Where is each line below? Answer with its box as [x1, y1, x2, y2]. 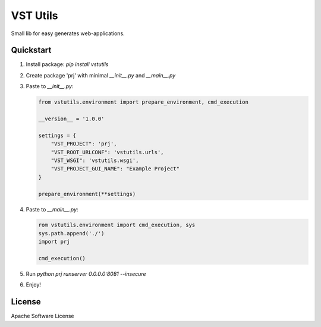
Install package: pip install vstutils [26, 61, 109, 68]
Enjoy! [26, 281, 42, 288]
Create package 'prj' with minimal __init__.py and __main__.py [26, 71, 176, 79]
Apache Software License [11, 313, 74, 320]
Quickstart [11, 45, 52, 55]
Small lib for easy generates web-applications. [11, 30, 125, 37]
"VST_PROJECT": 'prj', [51, 141, 117, 147]
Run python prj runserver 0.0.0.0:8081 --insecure [26, 270, 146, 278]
